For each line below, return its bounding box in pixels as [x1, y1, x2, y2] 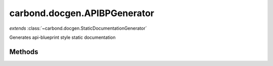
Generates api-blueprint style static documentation [9, 34, 116, 40]
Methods [9, 47, 38, 56]
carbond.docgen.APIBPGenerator [9, 8, 154, 19]
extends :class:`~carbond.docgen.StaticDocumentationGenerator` [9, 25, 147, 31]
